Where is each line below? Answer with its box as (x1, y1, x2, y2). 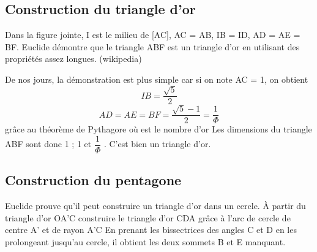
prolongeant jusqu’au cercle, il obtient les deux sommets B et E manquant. (5, 235, 286, 248)
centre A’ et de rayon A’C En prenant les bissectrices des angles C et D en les (5, 223, 297, 236)
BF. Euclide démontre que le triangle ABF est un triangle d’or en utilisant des (5, 40, 300, 53)
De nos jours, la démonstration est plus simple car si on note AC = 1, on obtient (5, 72, 308, 85)
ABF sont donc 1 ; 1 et (5, 137, 92, 150)
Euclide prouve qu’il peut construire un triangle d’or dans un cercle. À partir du (5, 199, 306, 212)
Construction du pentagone (5, 170, 182, 189)
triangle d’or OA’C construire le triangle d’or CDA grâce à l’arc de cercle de (5, 211, 291, 224)
